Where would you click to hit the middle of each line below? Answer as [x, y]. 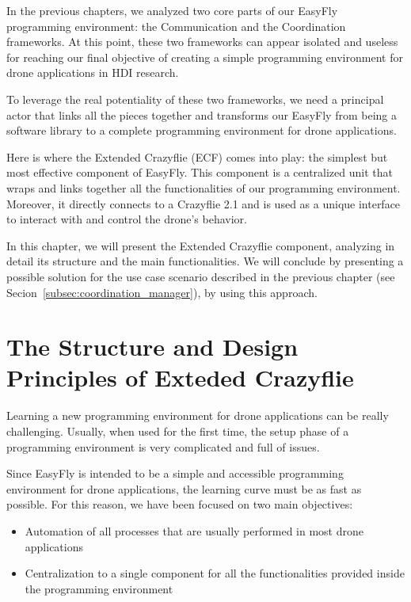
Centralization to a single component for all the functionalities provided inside [215, 573]
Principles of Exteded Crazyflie [180, 377]
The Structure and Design [152, 347]
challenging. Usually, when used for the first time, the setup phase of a [178, 431]
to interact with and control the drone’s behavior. [127, 219]
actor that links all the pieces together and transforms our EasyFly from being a [202, 114]
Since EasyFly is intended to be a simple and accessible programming [175, 473]
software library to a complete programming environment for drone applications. [202, 130]
